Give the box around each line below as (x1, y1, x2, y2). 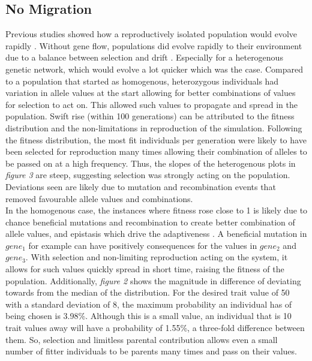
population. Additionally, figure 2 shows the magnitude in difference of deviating (5, 274, 301, 287)
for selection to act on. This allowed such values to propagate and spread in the (5, 98, 298, 110)
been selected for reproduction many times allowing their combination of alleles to (5, 145, 307, 158)
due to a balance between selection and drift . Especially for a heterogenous (5, 51, 283, 64)
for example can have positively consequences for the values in (28, 239, 257, 251)
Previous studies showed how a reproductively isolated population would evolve (5, 28, 298, 40)
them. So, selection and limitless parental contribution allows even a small (5, 333, 278, 345)
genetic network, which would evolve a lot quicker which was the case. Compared (5, 62, 304, 75)
